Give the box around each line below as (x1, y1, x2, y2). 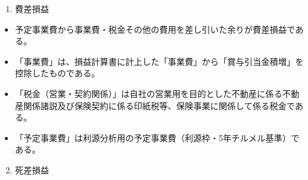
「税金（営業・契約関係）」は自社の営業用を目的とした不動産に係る (15, 87, 283, 99)
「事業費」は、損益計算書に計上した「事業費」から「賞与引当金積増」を (15, 55, 304, 67)
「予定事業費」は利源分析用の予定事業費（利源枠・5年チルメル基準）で (15, 131, 300, 144)
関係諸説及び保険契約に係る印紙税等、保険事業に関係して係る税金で (23, 99, 295, 112)
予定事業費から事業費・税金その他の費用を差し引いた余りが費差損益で (15, 22, 295, 35)
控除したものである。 (15, 67, 100, 79)
